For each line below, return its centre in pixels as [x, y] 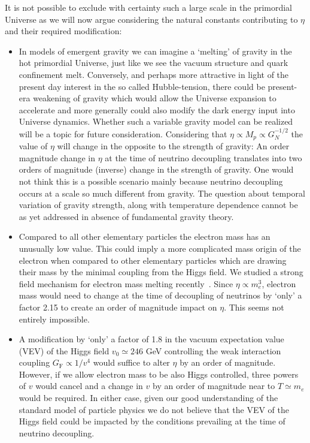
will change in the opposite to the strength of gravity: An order [173, 146]
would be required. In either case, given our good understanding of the [148, 398]
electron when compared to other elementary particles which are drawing [153, 260]
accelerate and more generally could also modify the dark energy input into [157, 109]
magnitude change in [57, 157]
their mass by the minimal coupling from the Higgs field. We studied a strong [161, 272]
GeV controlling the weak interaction [213, 350]
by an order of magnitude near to [214, 386]
